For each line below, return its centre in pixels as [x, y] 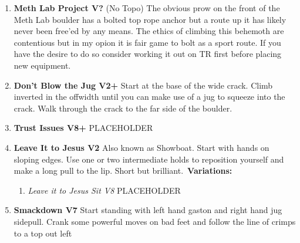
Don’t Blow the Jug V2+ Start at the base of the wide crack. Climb [143, 85]
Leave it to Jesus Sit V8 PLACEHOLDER [104, 190]
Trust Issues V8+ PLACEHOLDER [83, 128]
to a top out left [43, 233]
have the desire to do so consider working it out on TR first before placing [148, 54]
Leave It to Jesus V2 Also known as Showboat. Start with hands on [141, 147]
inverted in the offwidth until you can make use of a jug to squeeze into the [149, 97]
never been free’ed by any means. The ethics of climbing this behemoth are [149, 31]
